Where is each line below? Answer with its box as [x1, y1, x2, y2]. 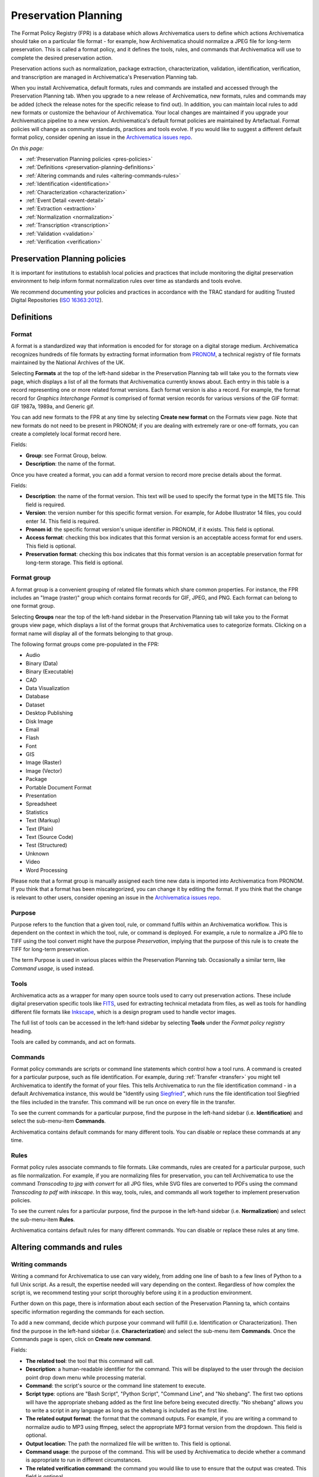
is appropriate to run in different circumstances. [25, 1456, 142, 1463]
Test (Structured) [25, 842, 67, 849]
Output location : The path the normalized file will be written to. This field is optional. [25, 1440, 232, 1447]
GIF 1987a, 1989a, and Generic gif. [11, 402, 95, 410]
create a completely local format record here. [11, 430, 121, 437]
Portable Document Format [25, 783, 92, 791]
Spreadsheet [25, 801, 57, 808]
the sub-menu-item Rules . [11, 1216, 75, 1223]
